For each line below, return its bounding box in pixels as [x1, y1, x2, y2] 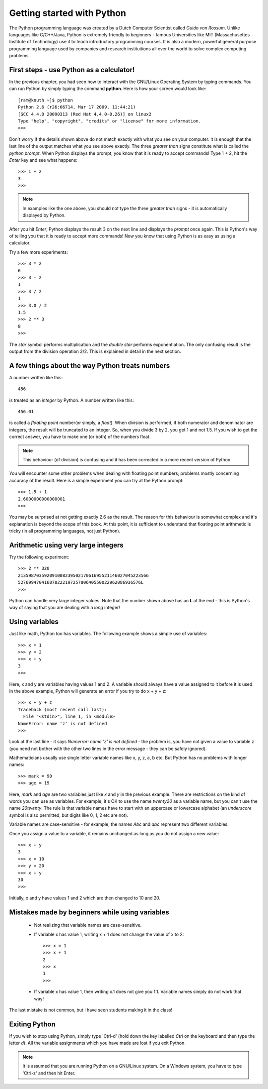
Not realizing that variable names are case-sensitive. [34, 922, 142, 928]
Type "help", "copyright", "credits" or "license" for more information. [18, 118, 201, 124]
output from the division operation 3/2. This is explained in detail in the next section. [9, 348, 181, 354]
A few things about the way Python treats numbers [9, 361, 170, 370]
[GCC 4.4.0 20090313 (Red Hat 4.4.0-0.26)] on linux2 [18, 111, 151, 117]
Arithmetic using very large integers [9, 541, 124, 549]
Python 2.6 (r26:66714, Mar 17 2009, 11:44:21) [18, 105, 136, 110]
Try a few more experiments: [9, 249, 68, 255]
